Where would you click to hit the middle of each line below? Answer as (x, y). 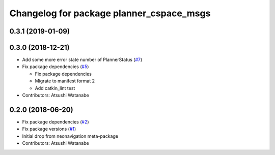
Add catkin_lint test (55, 88)
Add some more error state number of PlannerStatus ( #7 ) (82, 60)
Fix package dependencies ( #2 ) (56, 121)
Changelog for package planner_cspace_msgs (110, 13)
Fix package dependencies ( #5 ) (56, 67)
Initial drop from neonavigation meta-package (70, 136)
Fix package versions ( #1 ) (49, 129)
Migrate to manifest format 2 (65, 81)
